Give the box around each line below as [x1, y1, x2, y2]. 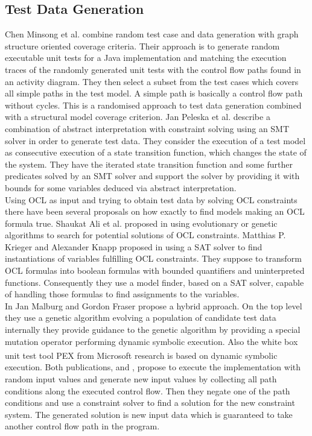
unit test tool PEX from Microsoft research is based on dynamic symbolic [5, 349, 278, 361]
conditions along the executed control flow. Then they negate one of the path [5, 384, 290, 397]
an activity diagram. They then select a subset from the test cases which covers [5, 75, 299, 87]
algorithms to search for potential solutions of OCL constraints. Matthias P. [5, 229, 286, 241]
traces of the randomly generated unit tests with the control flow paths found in [5, 63, 301, 75]
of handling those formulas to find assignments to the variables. [5, 288, 240, 300]
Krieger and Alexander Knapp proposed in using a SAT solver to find [5, 240, 263, 253]
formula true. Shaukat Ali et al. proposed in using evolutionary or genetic [5, 216, 278, 229]
